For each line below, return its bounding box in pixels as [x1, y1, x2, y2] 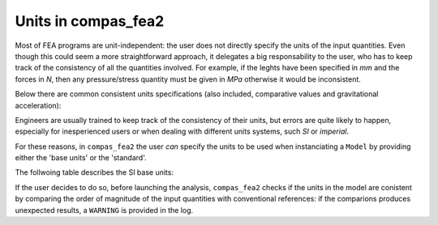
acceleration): [15, 100, 62, 110]
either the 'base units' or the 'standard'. [15, 153, 147, 163]
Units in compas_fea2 [15, 12, 165, 30]
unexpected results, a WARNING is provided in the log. [15, 205, 194, 214]
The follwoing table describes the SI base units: [15, 168, 174, 177]
